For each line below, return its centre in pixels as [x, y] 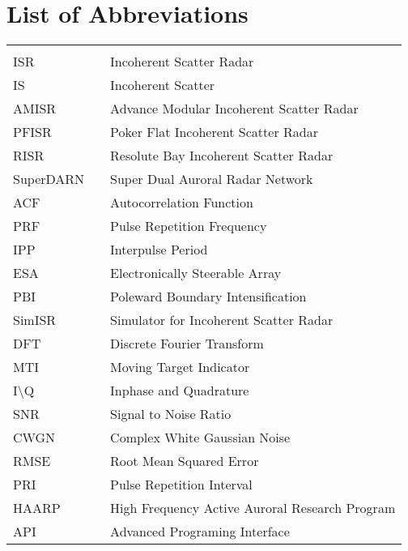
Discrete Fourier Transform [187, 344]
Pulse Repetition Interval [181, 485]
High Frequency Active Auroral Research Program [253, 508]
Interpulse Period [159, 250]
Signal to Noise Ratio [171, 414]
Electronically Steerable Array [196, 273]
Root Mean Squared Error [185, 461]
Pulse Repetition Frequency [189, 226]
